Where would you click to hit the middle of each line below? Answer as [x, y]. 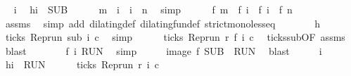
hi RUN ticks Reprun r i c [82, 64]
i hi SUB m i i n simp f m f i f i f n [153, 9]
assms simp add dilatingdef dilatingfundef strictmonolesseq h [163, 23]
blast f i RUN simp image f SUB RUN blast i [164, 50]
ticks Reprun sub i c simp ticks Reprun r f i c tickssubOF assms [175, 37]
